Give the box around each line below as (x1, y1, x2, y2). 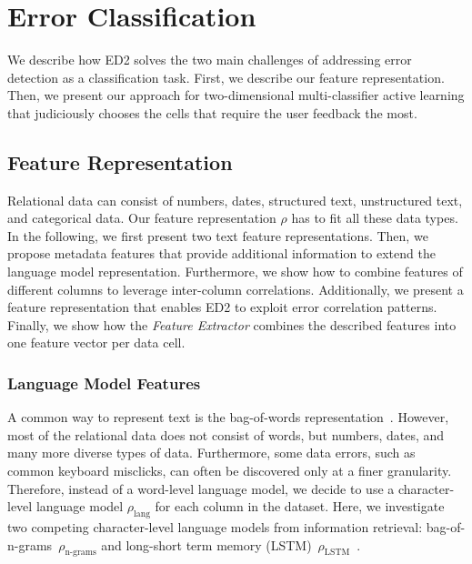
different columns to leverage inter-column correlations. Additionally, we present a (7, 279, 464, 298)
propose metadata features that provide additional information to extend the (7, 244, 436, 263)
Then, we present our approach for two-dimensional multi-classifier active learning (7, 86, 465, 105)
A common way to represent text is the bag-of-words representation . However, (7, 408, 449, 427)
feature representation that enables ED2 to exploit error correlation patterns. (7, 297, 437, 317)
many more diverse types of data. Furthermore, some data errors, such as (7, 443, 416, 462)
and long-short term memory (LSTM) (101, 535, 312, 554)
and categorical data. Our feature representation (7, 208, 276, 227)
